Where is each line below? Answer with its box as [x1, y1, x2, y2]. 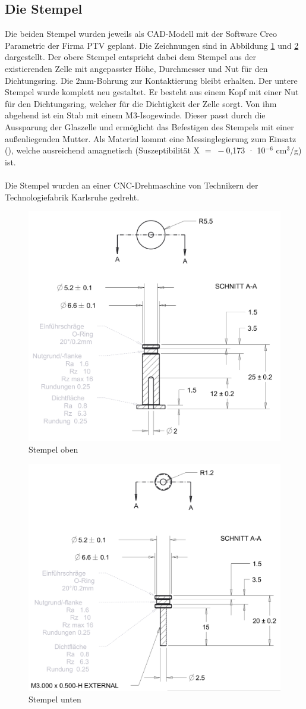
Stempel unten [29, 693, 81, 705]
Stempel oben [29, 443, 78, 456]
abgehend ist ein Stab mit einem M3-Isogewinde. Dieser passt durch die [5, 109, 266, 121]
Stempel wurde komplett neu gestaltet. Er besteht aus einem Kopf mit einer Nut [5, 86, 299, 98]
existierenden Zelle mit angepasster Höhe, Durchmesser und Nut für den [5, 62, 268, 74]
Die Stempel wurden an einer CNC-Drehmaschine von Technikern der [5, 178, 258, 191]
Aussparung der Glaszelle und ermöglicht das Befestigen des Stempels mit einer [5, 120, 294, 133]
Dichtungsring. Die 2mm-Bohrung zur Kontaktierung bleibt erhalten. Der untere [5, 74, 298, 86]
